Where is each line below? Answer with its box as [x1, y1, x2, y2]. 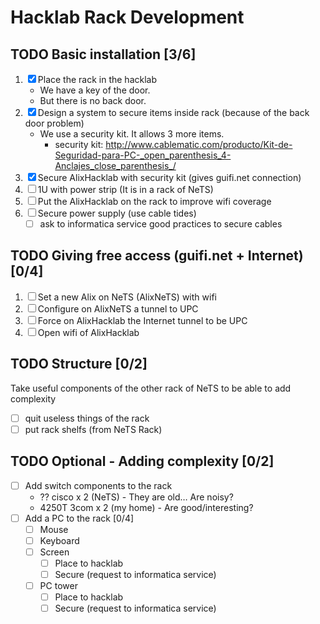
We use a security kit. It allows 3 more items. [39, 128, 225, 140]
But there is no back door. [39, 95, 147, 106]
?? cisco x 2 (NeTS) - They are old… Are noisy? [39, 491, 234, 503]
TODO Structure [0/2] [10, 356, 148, 373]
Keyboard [39, 534, 80, 546]
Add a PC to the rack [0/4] [24, 512, 135, 524]
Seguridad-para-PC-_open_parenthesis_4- [54, 149, 232, 161]
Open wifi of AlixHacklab [37, 326, 140, 338]
